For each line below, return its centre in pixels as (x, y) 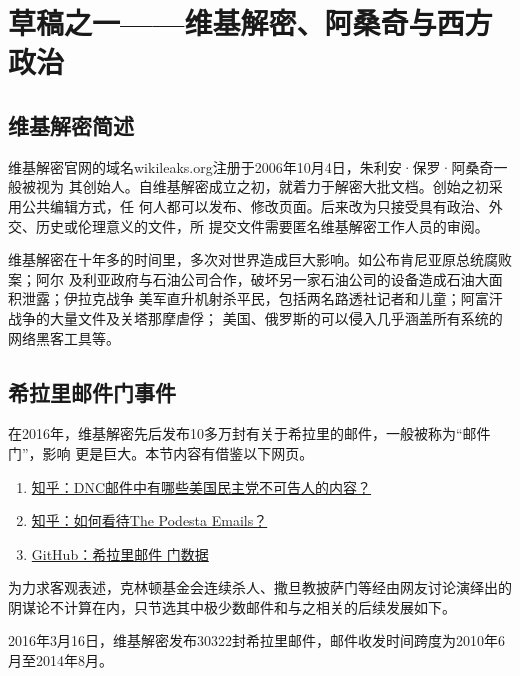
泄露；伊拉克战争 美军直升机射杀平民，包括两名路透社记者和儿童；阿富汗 (262, 298)
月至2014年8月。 (60, 660)
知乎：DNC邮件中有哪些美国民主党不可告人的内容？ (201, 486)
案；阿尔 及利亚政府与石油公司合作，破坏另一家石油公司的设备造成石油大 (248, 278)
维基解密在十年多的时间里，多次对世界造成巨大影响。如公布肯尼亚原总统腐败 (260, 259)
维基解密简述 (71, 124)
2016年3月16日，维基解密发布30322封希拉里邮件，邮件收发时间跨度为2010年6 (256, 640)
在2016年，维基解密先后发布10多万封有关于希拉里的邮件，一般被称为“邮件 (249, 433)
